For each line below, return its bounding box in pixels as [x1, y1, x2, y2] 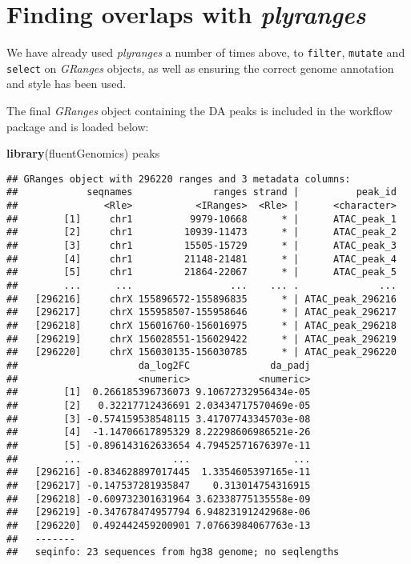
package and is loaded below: [6, 118, 149, 134]
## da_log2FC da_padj [6, 360, 311, 371]
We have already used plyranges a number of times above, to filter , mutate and [6, 44, 405, 61]
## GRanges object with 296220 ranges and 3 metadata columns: [6, 173, 351, 185]
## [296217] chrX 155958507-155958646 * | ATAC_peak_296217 [6, 306, 397, 318]
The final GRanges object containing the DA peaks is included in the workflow [6, 102, 393, 119]
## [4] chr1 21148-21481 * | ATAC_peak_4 [6, 253, 397, 265]
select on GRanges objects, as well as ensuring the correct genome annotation [6, 59, 394, 76]
